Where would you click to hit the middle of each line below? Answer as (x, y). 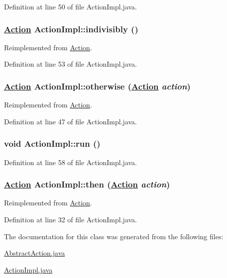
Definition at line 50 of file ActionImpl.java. (70, 6)
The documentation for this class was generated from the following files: (114, 236)
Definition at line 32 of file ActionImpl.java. (70, 220)
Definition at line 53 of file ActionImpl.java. (70, 64)
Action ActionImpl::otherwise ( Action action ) (97, 86)
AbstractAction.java (35, 253)
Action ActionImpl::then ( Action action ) (87, 184)
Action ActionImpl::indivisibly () (71, 29)
